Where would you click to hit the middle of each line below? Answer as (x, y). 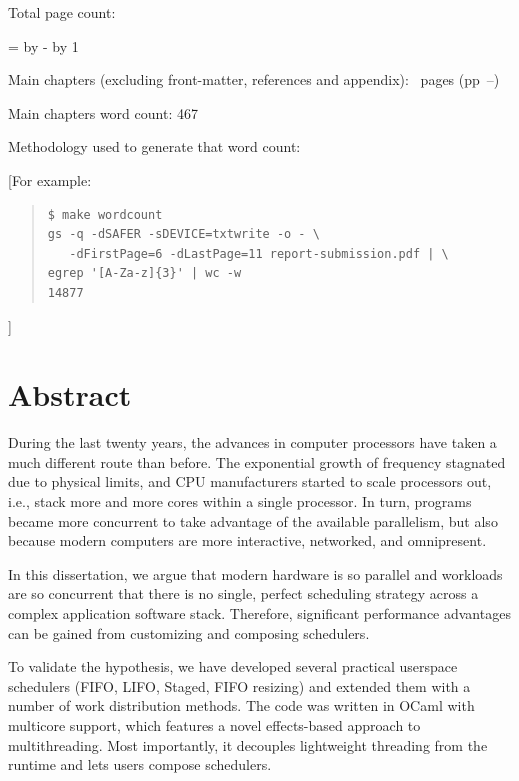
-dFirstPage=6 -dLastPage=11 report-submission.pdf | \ (259, 253)
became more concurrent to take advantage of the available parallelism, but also (253, 520)
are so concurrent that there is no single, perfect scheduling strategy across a (243, 593)
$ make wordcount (105, 214)
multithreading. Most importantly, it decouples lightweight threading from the (248, 744)
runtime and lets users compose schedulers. (140, 764)
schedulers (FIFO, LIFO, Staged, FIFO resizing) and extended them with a (239, 685)
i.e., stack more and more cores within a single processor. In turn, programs (240, 501)
